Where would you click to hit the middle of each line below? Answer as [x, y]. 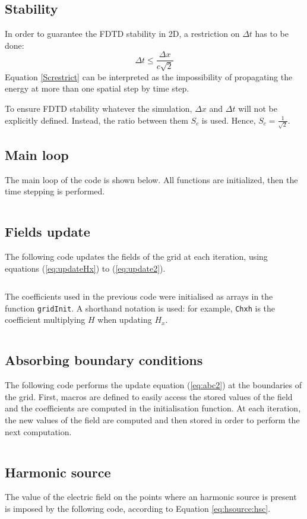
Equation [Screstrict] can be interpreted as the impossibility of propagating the [149, 76]
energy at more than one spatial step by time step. [97, 88]
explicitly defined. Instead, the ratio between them [96, 120]
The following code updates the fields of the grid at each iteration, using [136, 256]
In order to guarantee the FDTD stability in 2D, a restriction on [122, 34]
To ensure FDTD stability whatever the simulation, [99, 108]
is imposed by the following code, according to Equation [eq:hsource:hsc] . [138, 508]
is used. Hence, [229, 120]
